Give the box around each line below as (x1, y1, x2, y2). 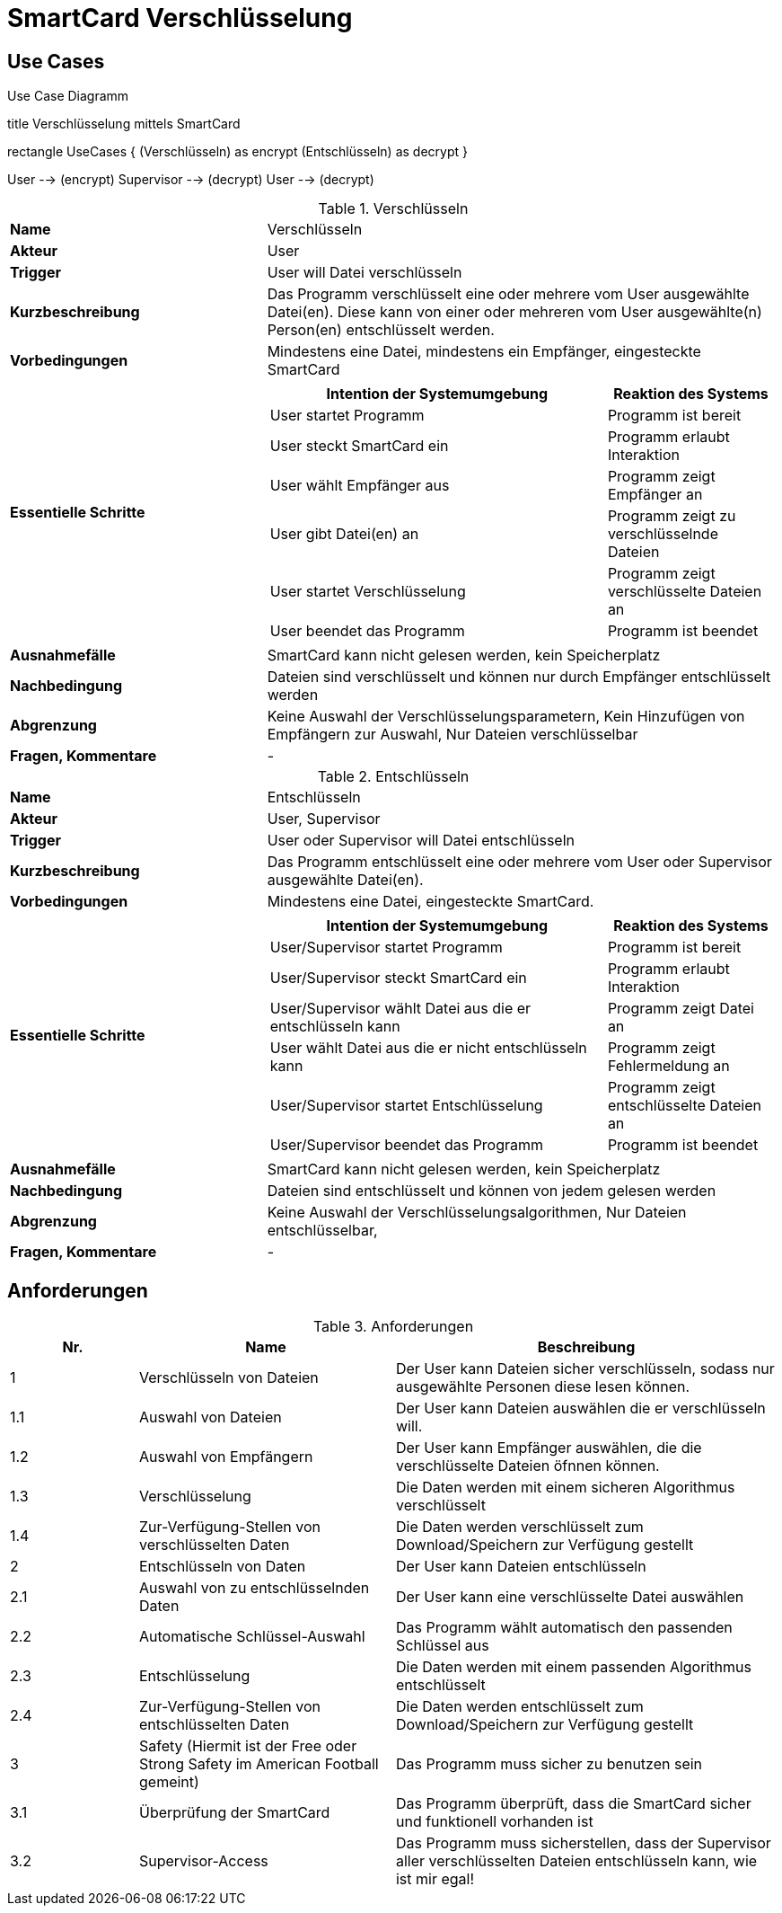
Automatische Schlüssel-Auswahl (138, 1627, 365, 1646)
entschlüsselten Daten (138, 1715, 290, 1734)
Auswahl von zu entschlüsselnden (138, 1579, 370, 1598)
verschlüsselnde (607, 525, 718, 544)
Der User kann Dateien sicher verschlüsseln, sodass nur (395, 1359, 775, 1378)
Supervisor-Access (138, 1852, 268, 1871)
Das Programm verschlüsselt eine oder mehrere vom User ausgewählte (267, 285, 750, 304)
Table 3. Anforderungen (312, 1317, 474, 1336)
